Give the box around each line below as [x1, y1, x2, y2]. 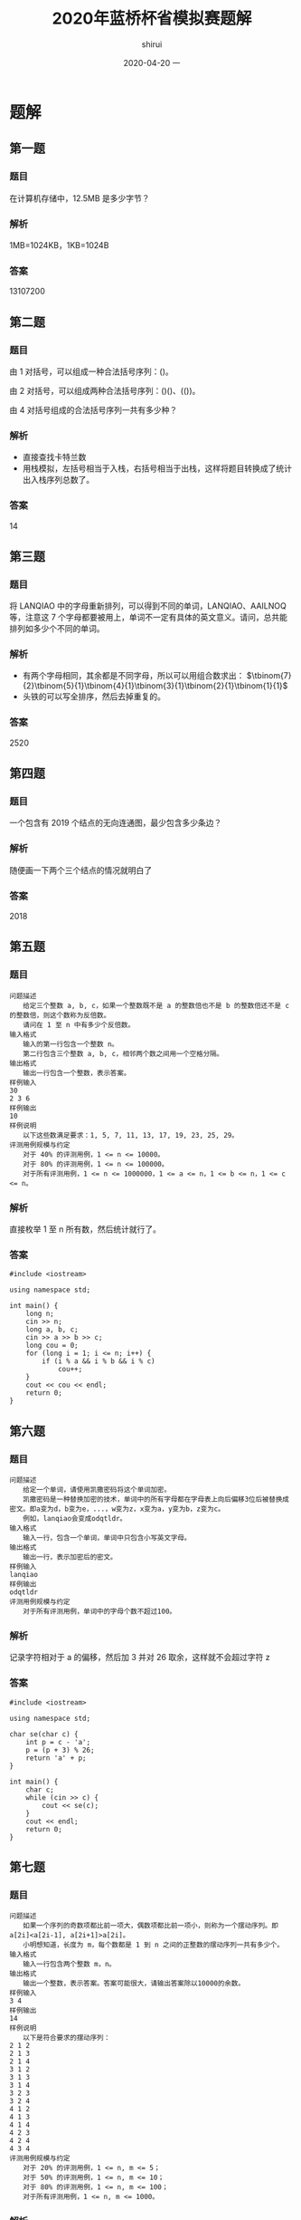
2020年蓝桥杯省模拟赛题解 [52, 8, 252, 29]
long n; [25, 1310, 54, 1319]
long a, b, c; [25, 1325, 79, 1334]
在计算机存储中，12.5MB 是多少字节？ [9, 192, 151, 204]
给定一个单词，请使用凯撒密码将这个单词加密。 [22, 1485, 172, 1494]
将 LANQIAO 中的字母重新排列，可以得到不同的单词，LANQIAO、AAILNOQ [9, 601, 287, 611]
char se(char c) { [9, 1729, 79, 1739]
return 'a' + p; [25, 1754, 88, 1763]
